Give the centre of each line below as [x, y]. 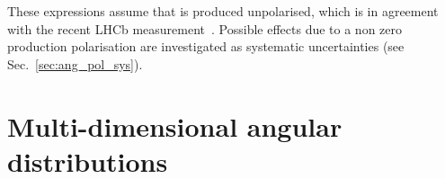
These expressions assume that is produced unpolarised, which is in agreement [223, 11]
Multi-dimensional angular [175, 125]
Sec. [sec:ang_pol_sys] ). [75, 63]
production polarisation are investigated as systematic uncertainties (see [206, 46]
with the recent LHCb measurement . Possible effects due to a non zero [205, 28]
